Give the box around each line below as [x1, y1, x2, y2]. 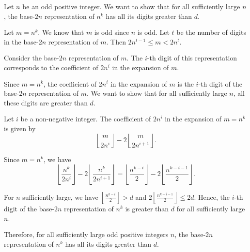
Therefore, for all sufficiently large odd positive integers [4, 229, 169, 239]
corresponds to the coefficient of [4, 62, 98, 72]
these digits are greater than [4, 97, 88, 107]
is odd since [94, 27, 129, 37]
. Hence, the [194, 192, 230, 202]
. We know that [38, 27, 84, 37]
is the [177, 78, 194, 89]
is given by [4, 123, 36, 133]
